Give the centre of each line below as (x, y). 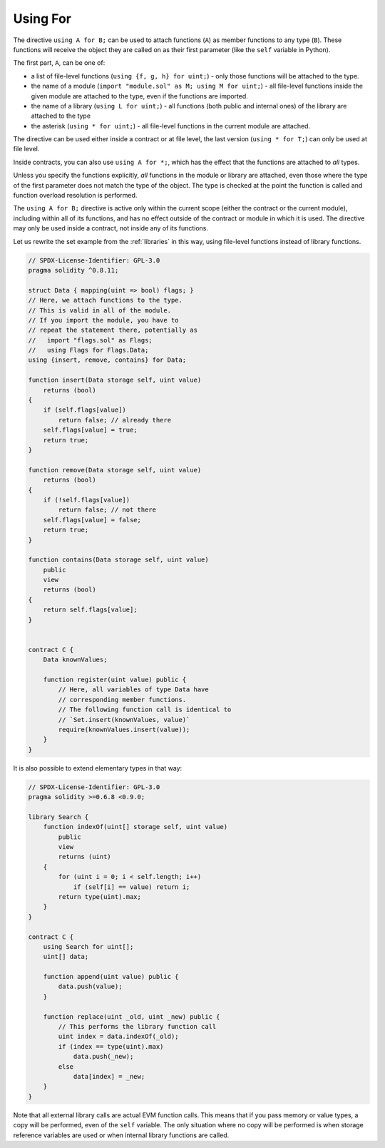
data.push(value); (90, 987)
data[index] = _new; (109, 1076)
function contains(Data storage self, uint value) (119, 560)
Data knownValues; (75, 660)
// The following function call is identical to (145, 710)
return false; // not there (107, 510)
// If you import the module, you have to (103, 320)
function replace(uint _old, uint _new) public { (132, 1016)
